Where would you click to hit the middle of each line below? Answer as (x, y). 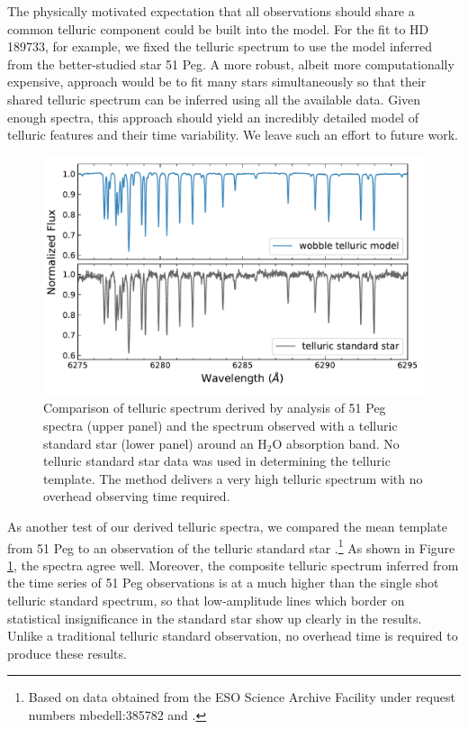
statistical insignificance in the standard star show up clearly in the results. (215, 618)
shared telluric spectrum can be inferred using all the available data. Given (214, 99)
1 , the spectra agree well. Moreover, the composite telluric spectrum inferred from (233, 565)
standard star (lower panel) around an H (155, 443)
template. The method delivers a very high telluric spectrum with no (233, 478)
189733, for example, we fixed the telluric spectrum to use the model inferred (220, 46)
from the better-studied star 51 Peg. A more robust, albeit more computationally (231, 64)
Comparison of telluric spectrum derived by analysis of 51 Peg (215, 408)
